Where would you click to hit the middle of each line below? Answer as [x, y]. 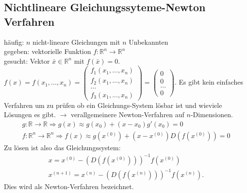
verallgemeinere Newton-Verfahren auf [127, 114]
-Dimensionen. [212, 114]
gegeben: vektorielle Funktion [48, 51]
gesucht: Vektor [27, 61]
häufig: [14, 42]
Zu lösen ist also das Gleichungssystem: [62, 147]
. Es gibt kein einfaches [209, 82]
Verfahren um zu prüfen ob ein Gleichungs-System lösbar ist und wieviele [113, 105]
